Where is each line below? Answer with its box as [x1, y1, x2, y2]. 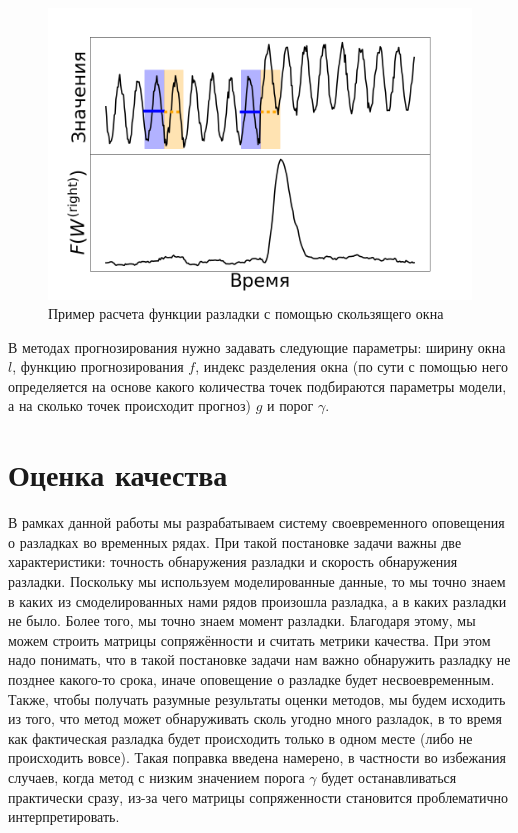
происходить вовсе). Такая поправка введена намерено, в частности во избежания [8, 747, 506, 768]
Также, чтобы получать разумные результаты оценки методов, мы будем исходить [8, 688, 506, 709]
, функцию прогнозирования [12, 356, 184, 377]
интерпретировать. [8, 806, 120, 827]
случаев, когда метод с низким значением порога [8, 766, 305, 787]
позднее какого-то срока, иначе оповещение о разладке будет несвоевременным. [8, 668, 495, 689]
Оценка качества [8, 454, 228, 495]
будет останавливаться [321, 766, 457, 787]
